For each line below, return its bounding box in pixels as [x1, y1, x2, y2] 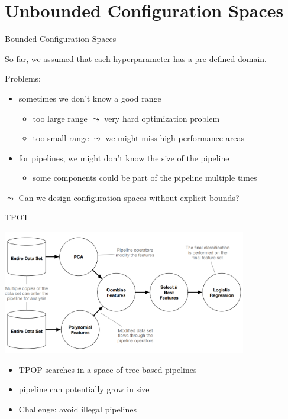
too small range [33, 132, 89, 144]
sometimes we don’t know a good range [18, 92, 161, 104]
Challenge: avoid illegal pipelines [18, 402, 137, 415]
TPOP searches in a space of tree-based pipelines [18, 363, 197, 375]
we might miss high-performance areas [105, 132, 244, 144]
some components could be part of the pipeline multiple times [33, 171, 257, 184]
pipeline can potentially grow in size [18, 383, 150, 395]
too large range [33, 112, 88, 124]
